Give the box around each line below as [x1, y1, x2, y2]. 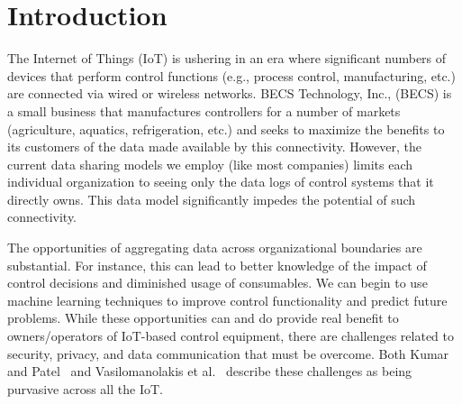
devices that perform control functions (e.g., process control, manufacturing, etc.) [7, 66, 456, 85]
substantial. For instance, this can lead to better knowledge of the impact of [7, 255, 427, 274]
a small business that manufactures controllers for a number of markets [7, 101, 401, 120]
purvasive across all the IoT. [7, 379, 163, 398]
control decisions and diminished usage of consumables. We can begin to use [7, 273, 428, 292]
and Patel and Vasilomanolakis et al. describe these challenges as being [7, 362, 412, 381]
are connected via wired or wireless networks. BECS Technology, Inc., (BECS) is [7, 84, 452, 103]
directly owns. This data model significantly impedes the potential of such [7, 189, 416, 208]
